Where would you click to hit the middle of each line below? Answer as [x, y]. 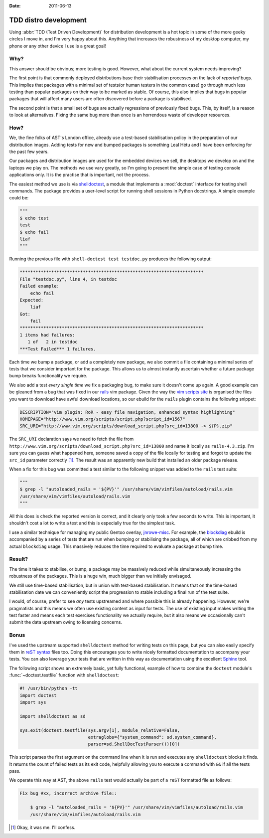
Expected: [32, 300]
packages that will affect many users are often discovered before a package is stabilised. [101, 99]
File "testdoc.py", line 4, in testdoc [68, 279]
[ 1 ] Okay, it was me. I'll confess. [43, 827]
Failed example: [40, 286]
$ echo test [34, 218]
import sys [33, 702]
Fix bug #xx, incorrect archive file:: [68, 793]
